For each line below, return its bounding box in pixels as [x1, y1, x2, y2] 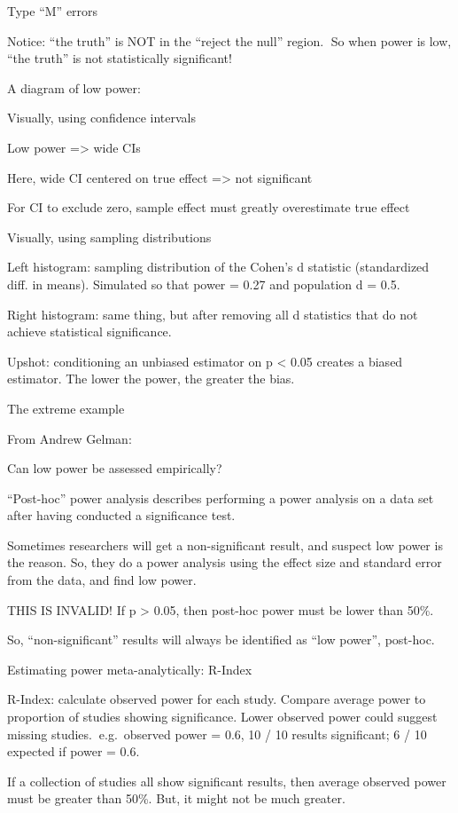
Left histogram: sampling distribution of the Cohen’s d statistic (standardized [7, 257, 430, 276]
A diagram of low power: [7, 78, 141, 97]
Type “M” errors [7, 2, 98, 20]
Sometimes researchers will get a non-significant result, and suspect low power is [7, 535, 443, 554]
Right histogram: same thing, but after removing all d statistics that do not [7, 304, 418, 323]
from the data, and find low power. [7, 571, 197, 589]
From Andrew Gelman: [7, 429, 132, 447]
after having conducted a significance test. [7, 506, 236, 525]
